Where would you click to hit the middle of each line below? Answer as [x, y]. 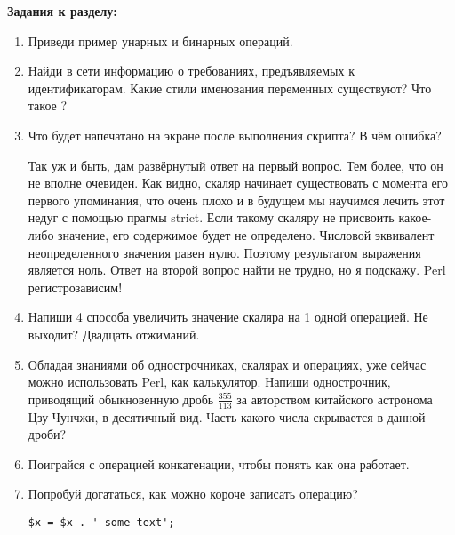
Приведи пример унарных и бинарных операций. [160, 40]
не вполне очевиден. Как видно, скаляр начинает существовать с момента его [238, 183]
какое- [415, 217]
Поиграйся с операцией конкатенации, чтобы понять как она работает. [219, 463]
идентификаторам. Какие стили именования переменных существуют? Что [230, 88]
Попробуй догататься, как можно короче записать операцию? [193, 494]
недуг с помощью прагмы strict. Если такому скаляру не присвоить [211, 217]
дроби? [47, 434]
